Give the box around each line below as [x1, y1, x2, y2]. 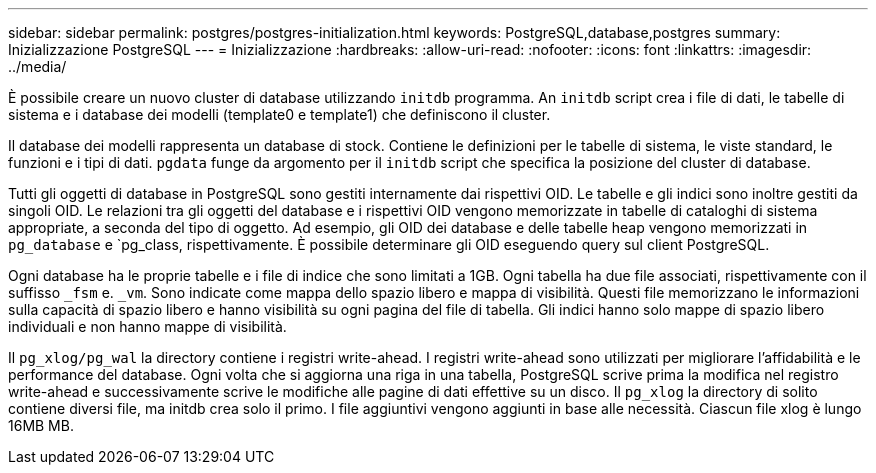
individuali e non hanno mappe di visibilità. [8, 318, 287, 335]
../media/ [8, 58, 67, 75]
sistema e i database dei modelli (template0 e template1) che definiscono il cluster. [8, 106, 551, 123]
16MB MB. [8, 417, 74, 434]
